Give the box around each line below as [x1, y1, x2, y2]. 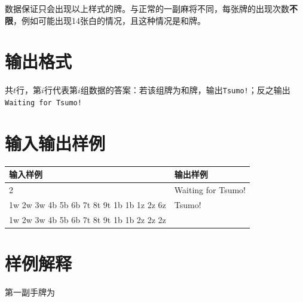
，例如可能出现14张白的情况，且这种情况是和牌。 [13, 14, 206, 26]
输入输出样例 [5, 130, 106, 155]
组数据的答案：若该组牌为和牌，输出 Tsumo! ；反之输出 [80, 84, 290, 96]
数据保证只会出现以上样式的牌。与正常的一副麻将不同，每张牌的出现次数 [5, 2, 289, 14]
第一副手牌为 [5, 286, 55, 298]
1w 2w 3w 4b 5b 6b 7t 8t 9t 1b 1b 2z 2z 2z [9, 213, 166, 225]
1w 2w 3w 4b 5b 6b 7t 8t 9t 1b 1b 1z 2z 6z [9, 198, 166, 211]
